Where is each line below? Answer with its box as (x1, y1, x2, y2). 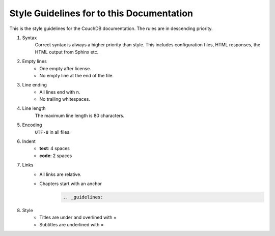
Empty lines (22, 58, 47, 65)
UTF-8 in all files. (35, 129, 71, 135)
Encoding (22, 122, 42, 128)
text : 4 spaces (39, 145, 70, 152)
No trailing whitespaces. (39, 96, 90, 102)
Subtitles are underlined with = (39, 221, 104, 227)
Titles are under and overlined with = (39, 214, 117, 221)
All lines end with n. (39, 89, 80, 95)
